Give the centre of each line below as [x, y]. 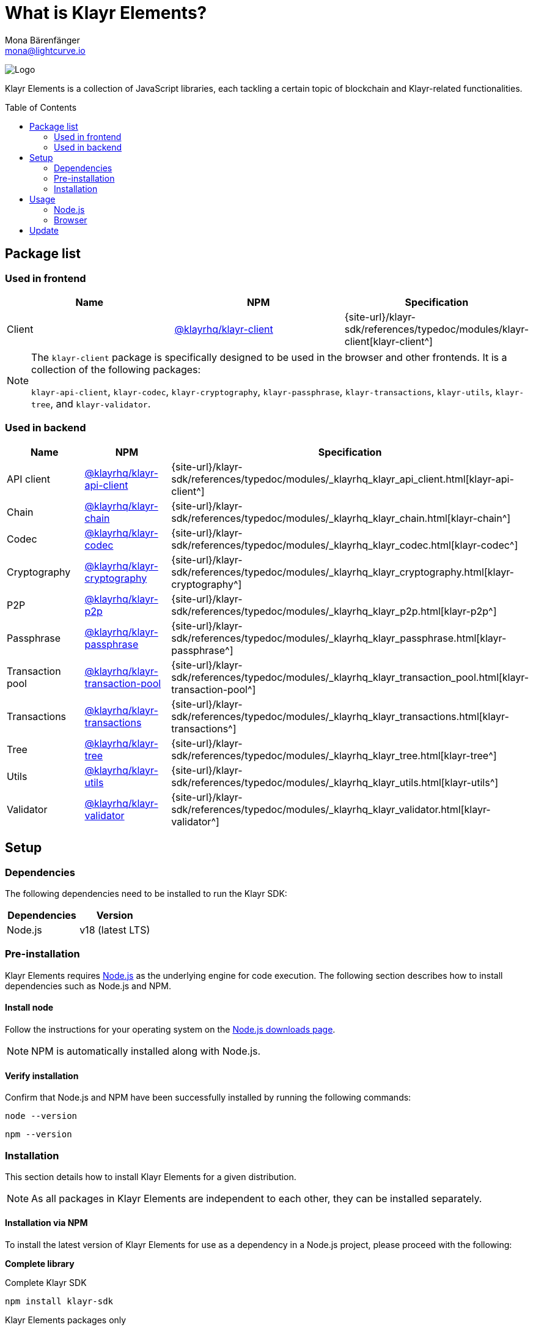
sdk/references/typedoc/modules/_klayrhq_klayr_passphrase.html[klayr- [339, 638]
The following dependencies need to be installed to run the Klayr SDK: [146, 893]
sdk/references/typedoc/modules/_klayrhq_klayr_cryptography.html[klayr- [343, 572]
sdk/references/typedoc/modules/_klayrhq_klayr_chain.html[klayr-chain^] [341, 518]
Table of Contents [41, 107]
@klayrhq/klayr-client [224, 329]
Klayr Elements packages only [66, 1320]
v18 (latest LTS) [115, 930]
